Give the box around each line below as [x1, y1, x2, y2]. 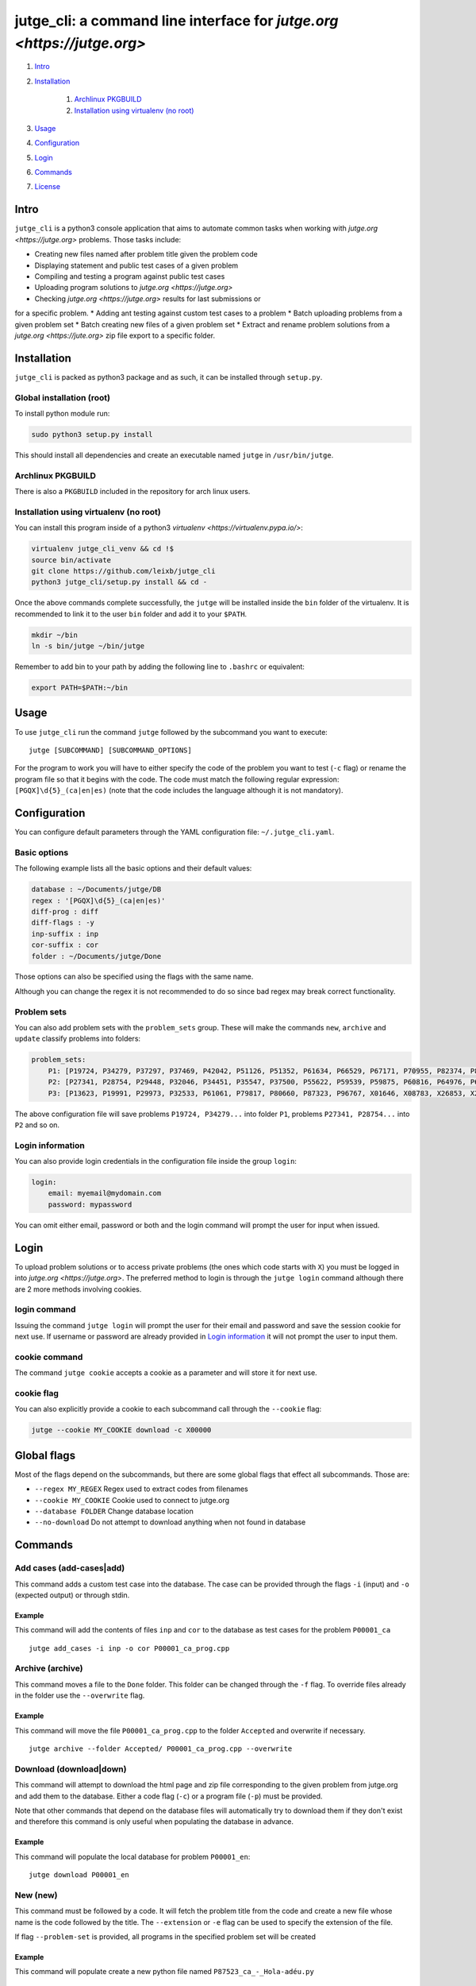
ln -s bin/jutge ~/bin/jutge [31, 642, 145, 651]
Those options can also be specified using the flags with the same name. [14, 972, 254, 981]
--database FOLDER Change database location [34, 1506, 194, 1516]
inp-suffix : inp [31, 929, 99, 938]
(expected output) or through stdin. [14, 1590, 130, 1600]
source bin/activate [31, 555, 111, 564]
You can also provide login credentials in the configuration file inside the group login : [14, 1157, 297, 1166]
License [34, 182, 61, 191]
